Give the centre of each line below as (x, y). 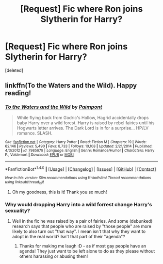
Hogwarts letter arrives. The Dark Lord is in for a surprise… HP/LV (83, 128)
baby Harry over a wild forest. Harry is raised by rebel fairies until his (86, 123)
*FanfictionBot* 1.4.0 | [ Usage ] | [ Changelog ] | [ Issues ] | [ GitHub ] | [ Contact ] (81, 168)
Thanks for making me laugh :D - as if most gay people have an (83, 246)
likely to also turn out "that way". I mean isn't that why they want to (79, 231)
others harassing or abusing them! (54, 256)
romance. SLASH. (34, 133)
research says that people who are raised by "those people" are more (81, 226)
